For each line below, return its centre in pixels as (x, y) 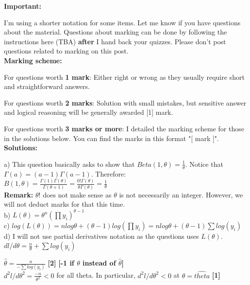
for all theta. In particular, (96, 275)
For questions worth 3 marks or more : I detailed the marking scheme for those (124, 128)
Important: (23, 6)
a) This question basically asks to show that (69, 164)
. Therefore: (108, 173)
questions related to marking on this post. (66, 51)
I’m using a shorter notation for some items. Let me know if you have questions (122, 22)
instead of (99, 263)
